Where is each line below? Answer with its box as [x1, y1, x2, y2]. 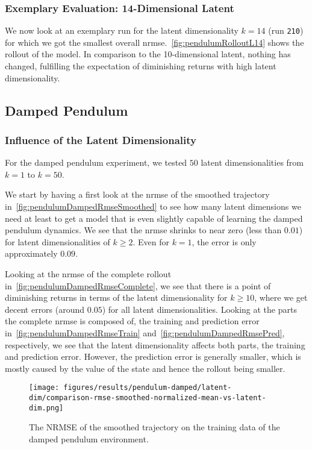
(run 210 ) [268, 24, 304, 37]
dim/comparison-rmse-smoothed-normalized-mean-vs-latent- [29, 394, 266, 402]
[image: [29, 383, 60, 392]
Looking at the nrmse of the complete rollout [5, 268, 172, 280]
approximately [5, 247, 58, 260]
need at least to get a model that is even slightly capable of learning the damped [5, 212, 303, 224]
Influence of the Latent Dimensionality [5, 132, 196, 147]
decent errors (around [5, 303, 85, 315]
